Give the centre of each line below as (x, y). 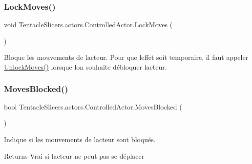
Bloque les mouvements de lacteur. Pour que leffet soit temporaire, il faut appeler (126, 57)
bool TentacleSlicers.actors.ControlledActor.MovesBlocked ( (93, 106)
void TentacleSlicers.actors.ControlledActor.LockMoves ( (88, 25)
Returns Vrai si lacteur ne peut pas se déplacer (74, 155)
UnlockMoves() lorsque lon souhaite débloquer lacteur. (85, 67)
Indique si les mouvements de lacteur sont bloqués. (80, 139)
